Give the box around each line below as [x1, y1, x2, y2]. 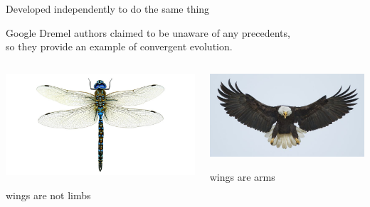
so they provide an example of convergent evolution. [6, 39, 233, 54]
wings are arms [209, 169, 275, 184]
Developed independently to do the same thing [6, 1, 210, 16]
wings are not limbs [6, 187, 91, 202]
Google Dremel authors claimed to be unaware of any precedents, [6, 25, 290, 40]
